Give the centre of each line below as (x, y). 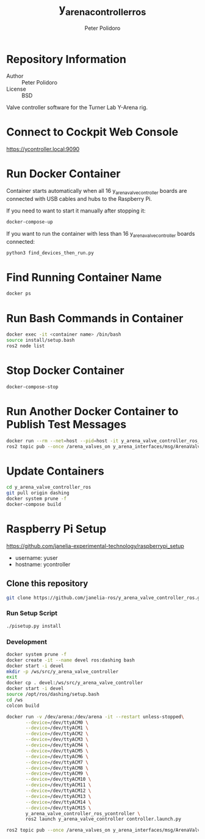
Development (27, 642)
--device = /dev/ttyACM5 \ (57, 751)
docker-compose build (34, 504)
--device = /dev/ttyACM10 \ (58, 780)
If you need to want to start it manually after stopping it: (76, 211)
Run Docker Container (63, 174)
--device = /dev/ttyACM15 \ (58, 808)
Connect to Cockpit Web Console (92, 132)
